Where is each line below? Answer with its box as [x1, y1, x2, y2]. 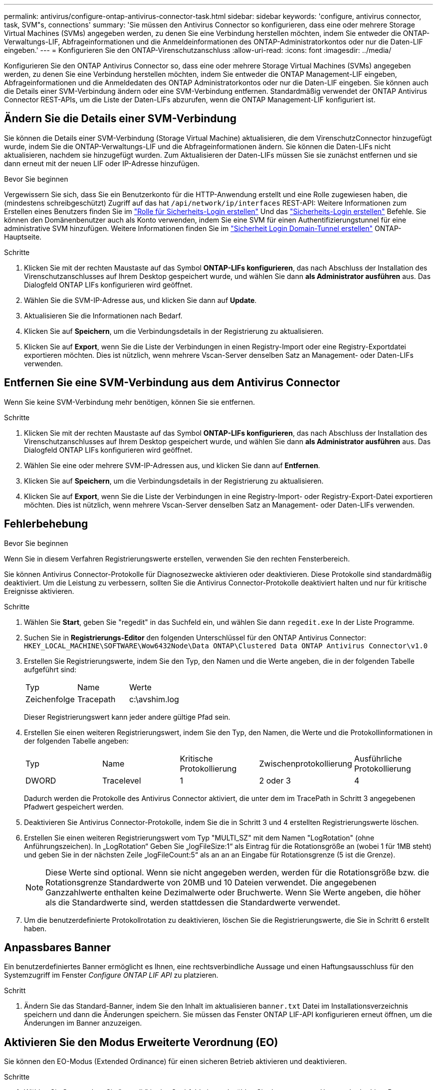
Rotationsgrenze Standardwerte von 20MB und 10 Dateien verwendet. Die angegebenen [45, 877, 377, 887]
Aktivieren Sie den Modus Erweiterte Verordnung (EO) [4, 1036, 278, 1049]
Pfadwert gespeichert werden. [24, 802, 124, 811]
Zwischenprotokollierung [259, 758, 352, 769]
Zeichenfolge [25, 694, 75, 704]
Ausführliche [354, 753, 402, 764]
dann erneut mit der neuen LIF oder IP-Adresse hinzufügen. [4, 159, 200, 168]
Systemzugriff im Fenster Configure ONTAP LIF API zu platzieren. [4, 971, 218, 980]
